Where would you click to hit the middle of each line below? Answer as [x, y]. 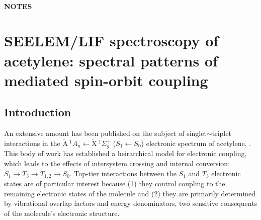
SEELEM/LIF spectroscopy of [111, 41]
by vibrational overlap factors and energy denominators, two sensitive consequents [131, 203]
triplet [222, 133]
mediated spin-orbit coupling [106, 80]
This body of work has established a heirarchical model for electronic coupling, [125, 153]
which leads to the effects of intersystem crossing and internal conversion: [117, 163]
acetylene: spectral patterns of [111, 60]
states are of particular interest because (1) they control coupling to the [115, 184]
